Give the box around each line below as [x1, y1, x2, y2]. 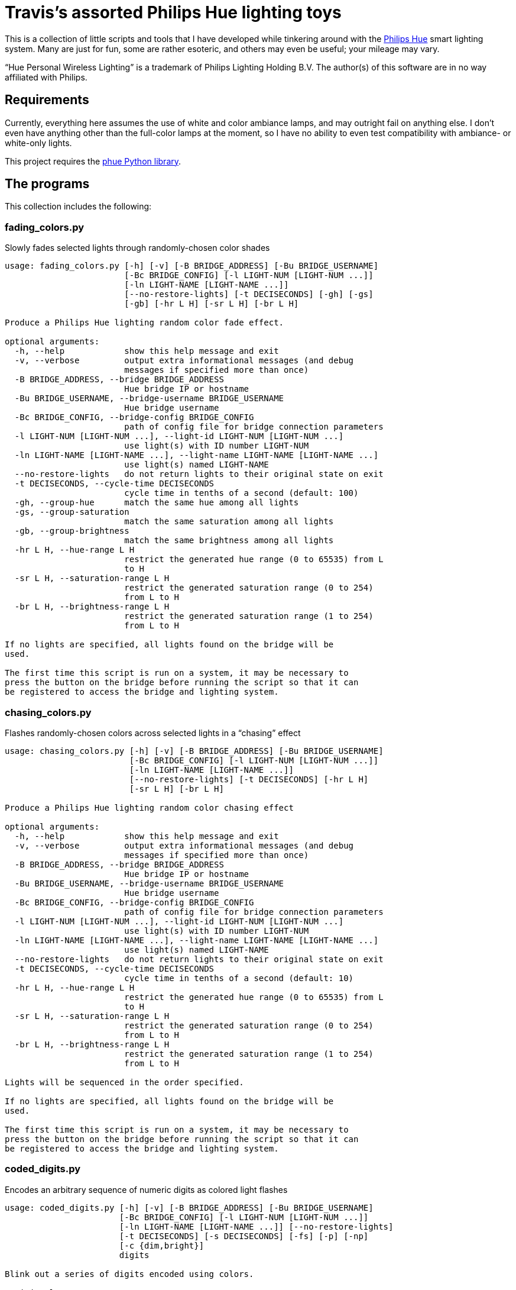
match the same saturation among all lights [124, 517, 334, 527]
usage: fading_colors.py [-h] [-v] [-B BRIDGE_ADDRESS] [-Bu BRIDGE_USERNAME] [5, 261, 379, 271]
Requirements [5, 92, 89, 108]
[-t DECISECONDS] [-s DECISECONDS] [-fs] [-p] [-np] [119, 1231, 369, 1241]
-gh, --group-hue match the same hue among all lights [14, 498, 299, 508]
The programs [5, 176, 90, 192]
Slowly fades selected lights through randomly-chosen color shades [5, 243, 270, 253]
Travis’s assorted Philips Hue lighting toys [5, 2, 342, 22]
